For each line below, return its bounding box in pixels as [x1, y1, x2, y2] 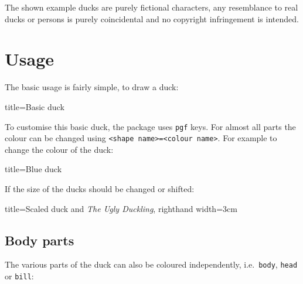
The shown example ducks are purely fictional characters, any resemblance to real [5, 1, 298, 13]
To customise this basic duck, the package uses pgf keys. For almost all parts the [5, 120, 296, 132]
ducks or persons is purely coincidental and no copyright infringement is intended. [5, 12, 299, 25]
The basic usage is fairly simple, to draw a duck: [5, 81, 179, 93]
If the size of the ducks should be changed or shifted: [5, 183, 195, 194]
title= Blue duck [5, 163, 62, 175]
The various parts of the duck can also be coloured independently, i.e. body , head [5, 258, 298, 271]
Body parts [5, 231, 74, 249]
